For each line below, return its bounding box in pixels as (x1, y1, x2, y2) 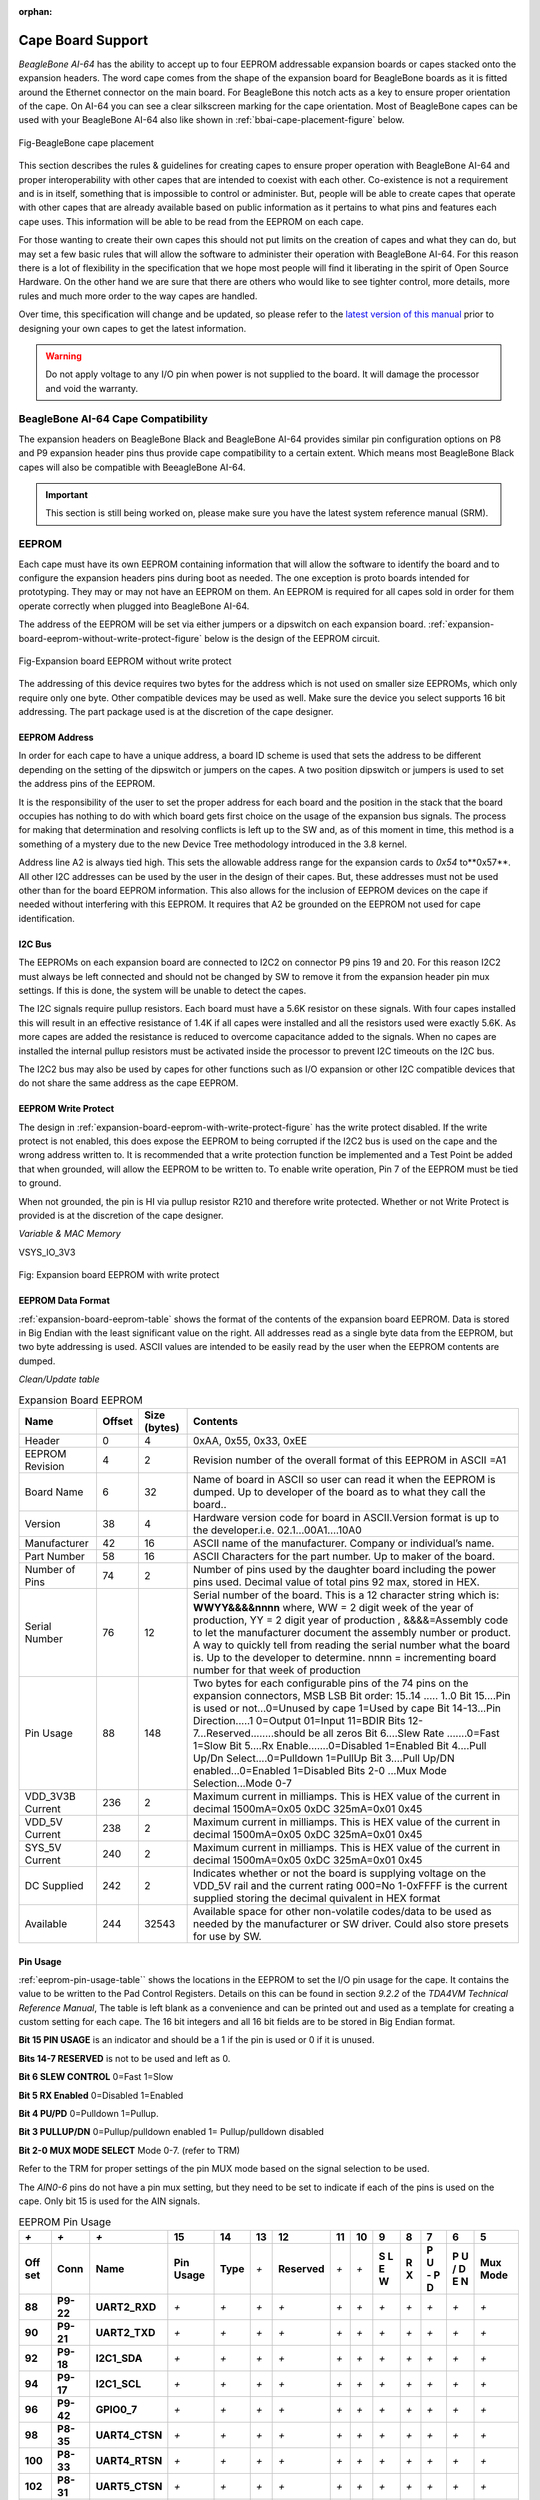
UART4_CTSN (95, 2428, 163, 2442)
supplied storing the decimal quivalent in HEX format (193, 1891, 441, 1905)
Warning (45, 350, 82, 362)
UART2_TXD (95, 2325, 156, 2339)
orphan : (18, 6, 53, 17)
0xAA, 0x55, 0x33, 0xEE (193, 1433, 308, 1447)
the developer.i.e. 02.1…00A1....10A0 (193, 1523, 362, 1537)
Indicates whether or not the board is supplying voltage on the (193, 1866, 487, 1880)
